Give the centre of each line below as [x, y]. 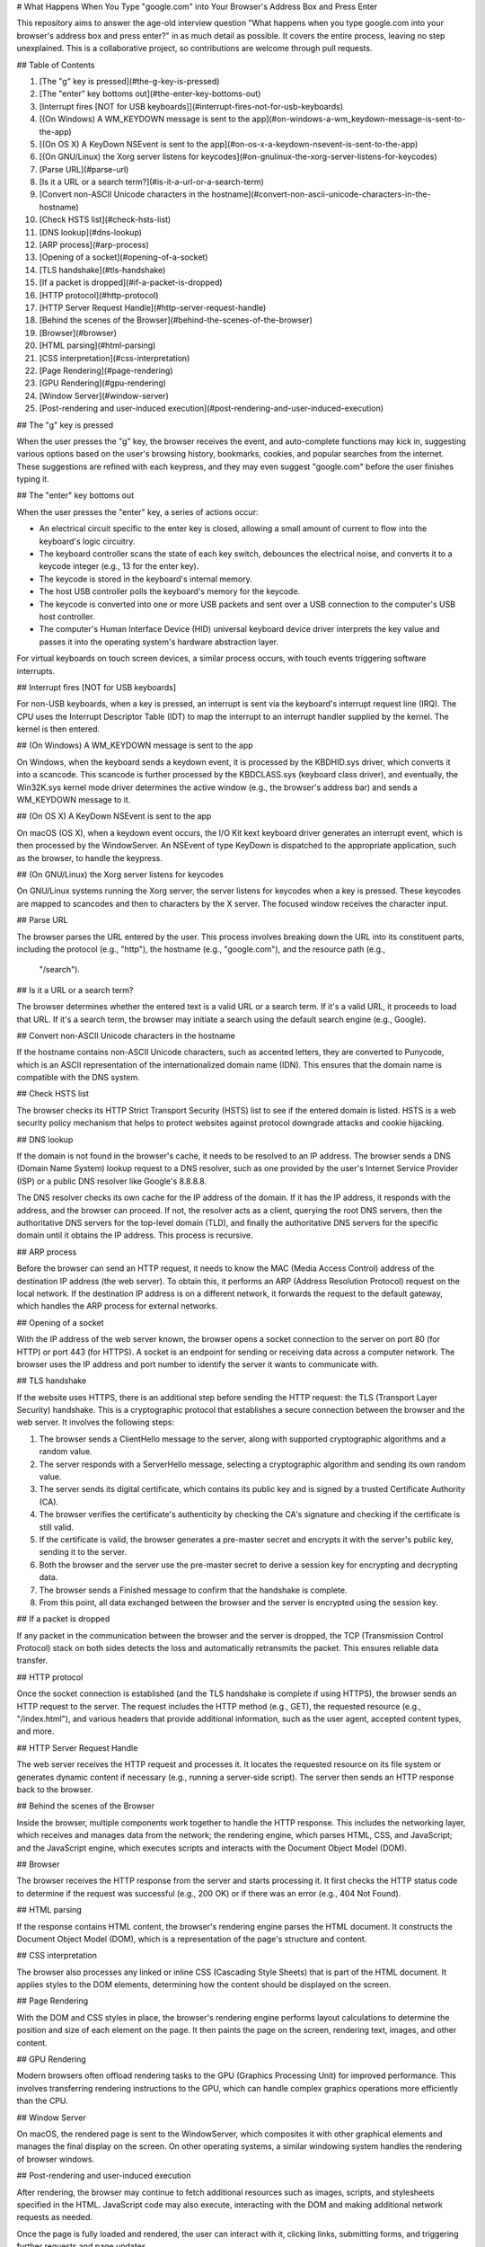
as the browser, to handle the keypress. [90, 857]
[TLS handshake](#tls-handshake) [102, 270]
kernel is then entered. [58, 729]
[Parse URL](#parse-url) [84, 169]
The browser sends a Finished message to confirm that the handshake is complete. [193, 1590]
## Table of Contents [56, 65]
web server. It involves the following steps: [96, 1422]
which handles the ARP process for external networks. [117, 1306]
